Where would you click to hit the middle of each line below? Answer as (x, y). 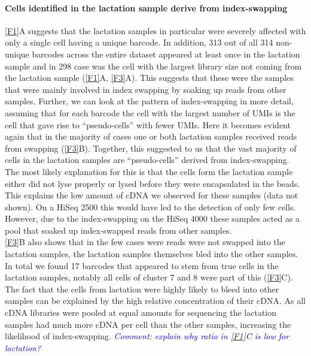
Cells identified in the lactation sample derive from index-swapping (146, 7)
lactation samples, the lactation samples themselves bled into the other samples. (152, 254)
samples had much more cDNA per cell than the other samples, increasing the (148, 324)
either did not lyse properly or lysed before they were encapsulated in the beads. (153, 183)
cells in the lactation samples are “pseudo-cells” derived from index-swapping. (147, 160)
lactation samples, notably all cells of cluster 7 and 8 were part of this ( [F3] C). (149, 277)
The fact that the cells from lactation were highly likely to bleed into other (142, 289)
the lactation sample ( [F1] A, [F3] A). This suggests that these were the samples (149, 78)
